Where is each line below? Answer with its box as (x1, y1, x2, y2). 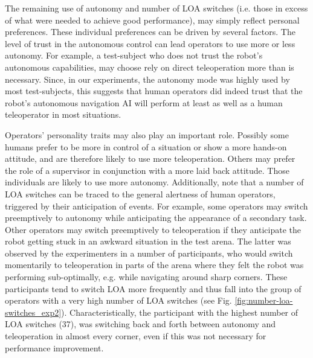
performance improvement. (5, 341, 104, 354)
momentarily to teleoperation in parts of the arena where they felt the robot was (5, 258, 304, 271)
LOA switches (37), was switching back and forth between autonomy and (5, 318, 276, 330)
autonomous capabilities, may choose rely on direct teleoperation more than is (5, 60, 294, 73)
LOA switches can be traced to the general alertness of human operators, (5, 187, 276, 200)
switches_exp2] (5, 305, 62, 318)
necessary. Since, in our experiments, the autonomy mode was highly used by (5, 72, 290, 85)
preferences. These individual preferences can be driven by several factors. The (5, 25, 295, 38)
